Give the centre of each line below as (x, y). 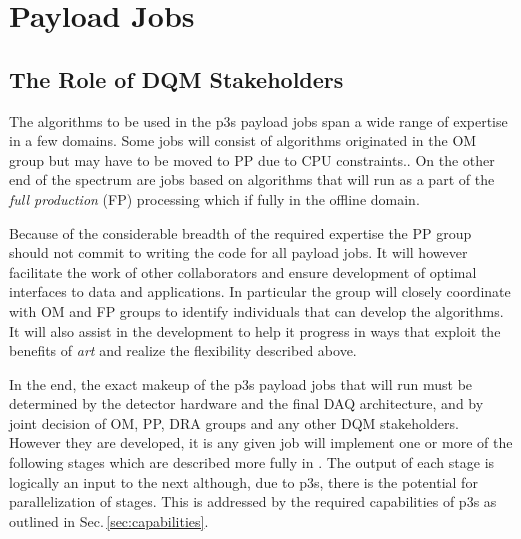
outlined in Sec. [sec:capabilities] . (109, 520)
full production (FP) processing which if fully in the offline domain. (214, 198)
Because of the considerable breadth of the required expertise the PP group (240, 232)
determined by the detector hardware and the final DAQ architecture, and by (246, 403)
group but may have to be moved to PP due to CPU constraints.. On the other (252, 159)
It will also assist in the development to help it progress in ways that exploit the (255, 330)
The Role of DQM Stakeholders (176, 78)
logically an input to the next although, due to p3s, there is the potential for (243, 481)
